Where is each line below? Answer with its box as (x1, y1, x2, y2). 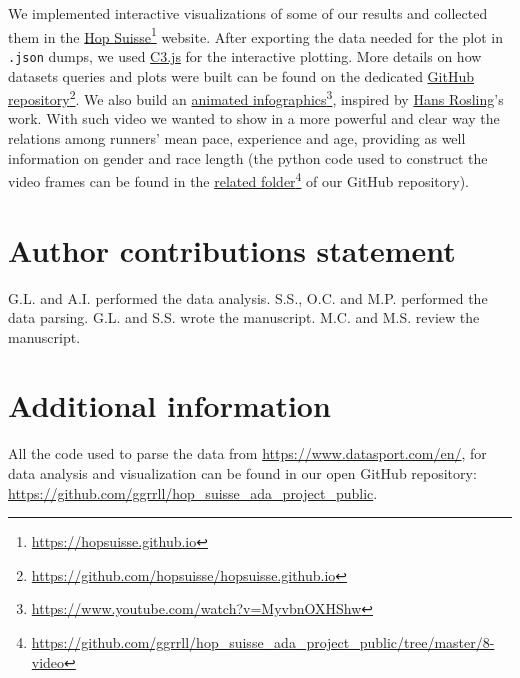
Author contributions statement (8, 229, 456, 270)
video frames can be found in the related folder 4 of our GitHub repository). (8, 168, 470, 191)
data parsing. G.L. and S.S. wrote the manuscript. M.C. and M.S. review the (8, 307, 480, 328)
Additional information (8, 385, 331, 426)
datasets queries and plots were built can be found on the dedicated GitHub (8, 65, 475, 86)
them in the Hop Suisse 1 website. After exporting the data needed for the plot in (8, 23, 504, 47)
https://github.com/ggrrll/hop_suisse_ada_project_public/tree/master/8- (31, 631, 495, 652)
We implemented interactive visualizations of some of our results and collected (8, 3, 488, 23)
